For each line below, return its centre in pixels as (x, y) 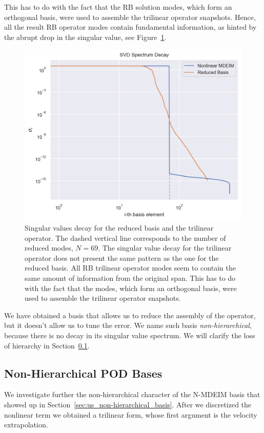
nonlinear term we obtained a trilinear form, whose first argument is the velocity (131, 414)
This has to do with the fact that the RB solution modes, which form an (118, 7)
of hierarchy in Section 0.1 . (47, 345)
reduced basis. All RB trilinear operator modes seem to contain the (130, 268)
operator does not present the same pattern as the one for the (122, 257)
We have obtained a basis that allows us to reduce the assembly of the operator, (130, 315)
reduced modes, (49, 248)
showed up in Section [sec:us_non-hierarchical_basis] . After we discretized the (128, 405)
